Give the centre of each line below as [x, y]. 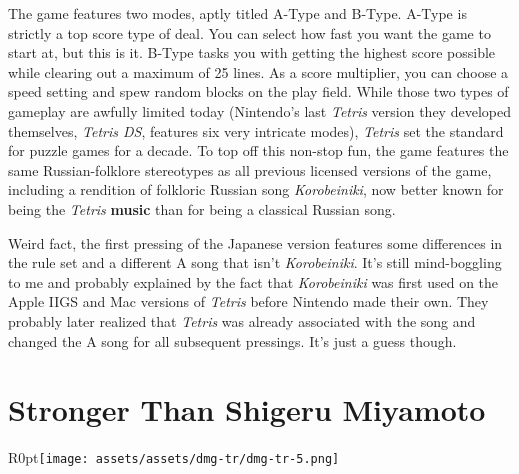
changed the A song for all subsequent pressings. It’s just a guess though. [232, 340]
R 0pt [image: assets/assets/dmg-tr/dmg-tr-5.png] [174, 457]
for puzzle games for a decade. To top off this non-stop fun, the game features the [258, 150]
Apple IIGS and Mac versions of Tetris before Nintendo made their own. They [248, 301]
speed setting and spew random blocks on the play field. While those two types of [258, 91]
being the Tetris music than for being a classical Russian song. [202, 208]
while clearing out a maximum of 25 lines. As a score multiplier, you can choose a [258, 71]
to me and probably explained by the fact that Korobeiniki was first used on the [253, 281]
